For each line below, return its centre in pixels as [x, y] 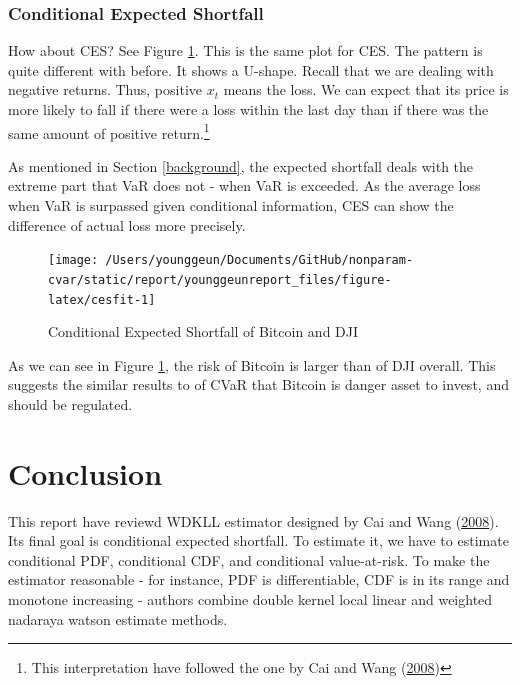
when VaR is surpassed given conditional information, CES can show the [231, 205]
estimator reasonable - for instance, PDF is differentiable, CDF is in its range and [259, 579]
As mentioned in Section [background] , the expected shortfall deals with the [241, 165]
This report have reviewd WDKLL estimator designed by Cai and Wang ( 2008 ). [253, 520]
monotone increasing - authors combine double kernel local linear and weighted [250, 599]
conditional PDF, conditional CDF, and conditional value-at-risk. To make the [249, 559]
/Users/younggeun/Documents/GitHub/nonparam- [259, 260]
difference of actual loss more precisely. [127, 224]
